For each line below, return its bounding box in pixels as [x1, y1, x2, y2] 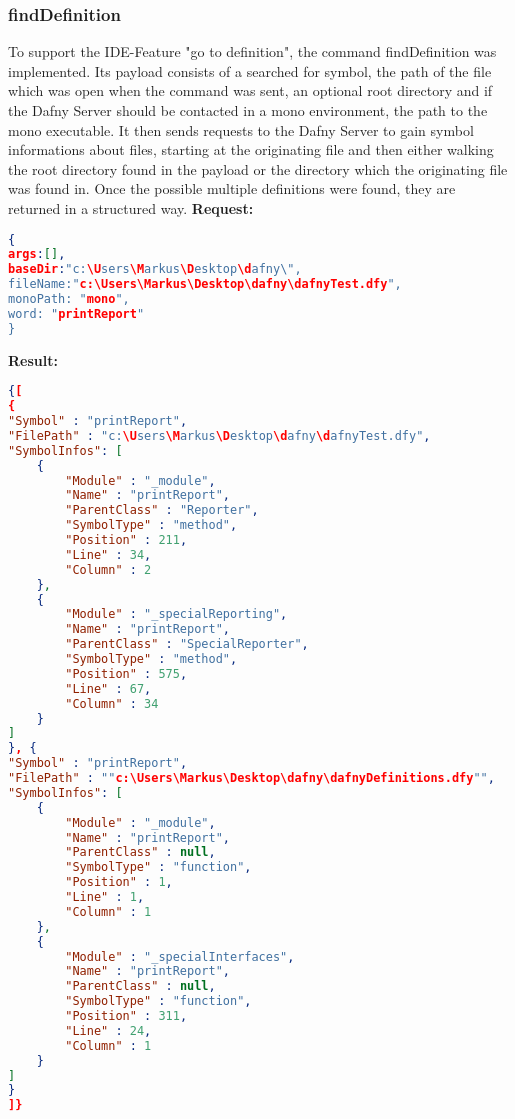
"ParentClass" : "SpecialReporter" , [65, 637, 309, 652]
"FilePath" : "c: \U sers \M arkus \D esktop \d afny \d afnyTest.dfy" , [8, 428, 431, 443]
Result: [8, 349, 58, 370]
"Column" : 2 [65, 562, 152, 577]
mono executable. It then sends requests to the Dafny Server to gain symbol [8, 119, 474, 140]
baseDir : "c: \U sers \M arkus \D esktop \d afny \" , [8, 262, 302, 277]
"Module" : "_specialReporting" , [65, 607, 288, 622]
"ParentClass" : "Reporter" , [65, 503, 259, 518]
